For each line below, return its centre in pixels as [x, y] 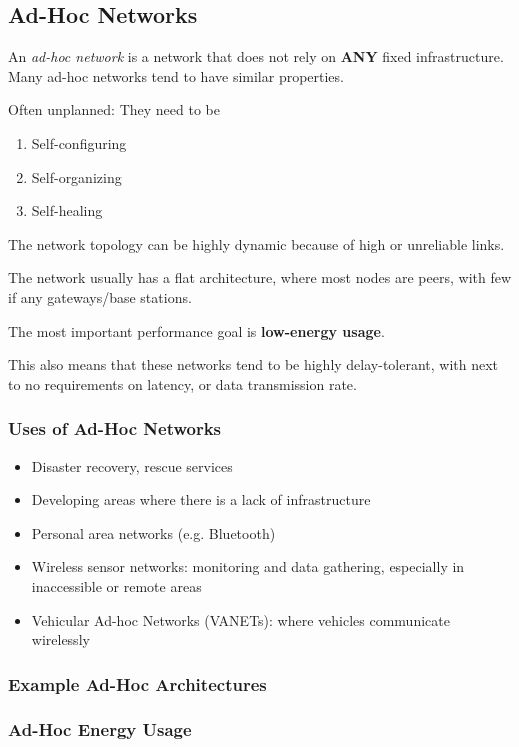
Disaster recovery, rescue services [132, 465]
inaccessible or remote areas [116, 585]
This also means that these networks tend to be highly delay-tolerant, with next [253, 364]
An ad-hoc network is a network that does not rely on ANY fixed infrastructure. [256, 56]
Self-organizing [76, 176]
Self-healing [67, 210]
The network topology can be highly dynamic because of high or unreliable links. [256, 243]
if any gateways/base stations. [100, 296]
